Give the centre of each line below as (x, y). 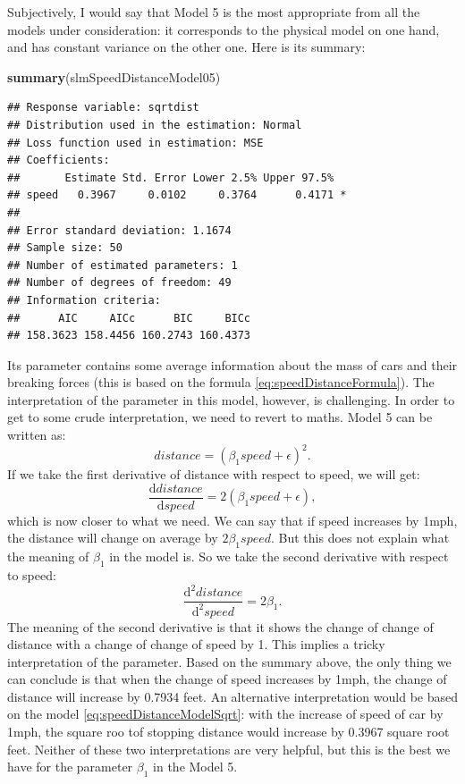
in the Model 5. (195, 767)
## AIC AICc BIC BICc (129, 318)
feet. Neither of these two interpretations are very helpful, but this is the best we (229, 749)
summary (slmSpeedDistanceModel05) (114, 76)
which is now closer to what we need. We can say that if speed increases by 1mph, (232, 520)
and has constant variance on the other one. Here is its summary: (186, 47)
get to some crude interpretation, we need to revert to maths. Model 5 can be (220, 417)
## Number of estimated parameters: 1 (123, 265)
